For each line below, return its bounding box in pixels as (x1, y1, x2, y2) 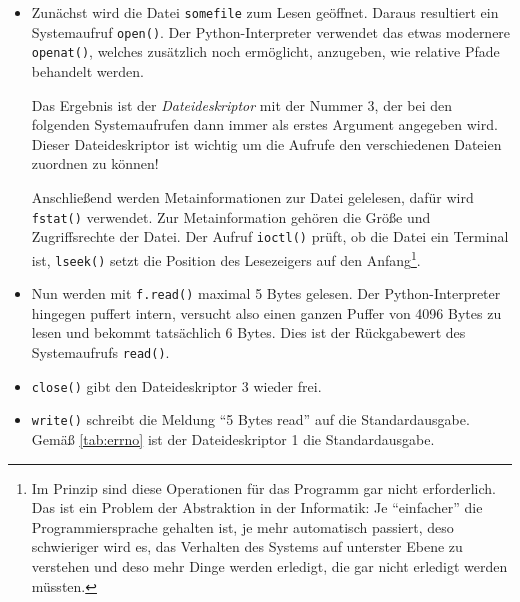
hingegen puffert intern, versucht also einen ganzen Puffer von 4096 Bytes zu (31, 302, 502, 323)
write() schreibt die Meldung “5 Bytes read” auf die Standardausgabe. (31, 409, 470, 430)
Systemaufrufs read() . (31, 342, 170, 362)
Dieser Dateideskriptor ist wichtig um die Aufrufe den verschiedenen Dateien (31, 133, 502, 154)
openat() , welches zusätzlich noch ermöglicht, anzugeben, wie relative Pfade (31, 41, 500, 62)
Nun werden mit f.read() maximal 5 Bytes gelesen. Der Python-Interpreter (31, 283, 501, 304)
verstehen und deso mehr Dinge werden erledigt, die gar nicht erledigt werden (31, 555, 508, 576)
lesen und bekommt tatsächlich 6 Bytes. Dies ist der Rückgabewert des (31, 322, 466, 343)
